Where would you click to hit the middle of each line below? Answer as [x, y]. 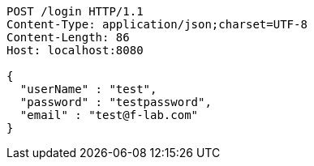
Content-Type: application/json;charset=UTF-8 [157, 24]
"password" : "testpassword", [116, 102]
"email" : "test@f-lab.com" [109, 115]
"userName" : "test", [88, 89]
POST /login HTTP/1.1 [75, 11]
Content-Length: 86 [68, 37]
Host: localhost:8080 [75, 50]
